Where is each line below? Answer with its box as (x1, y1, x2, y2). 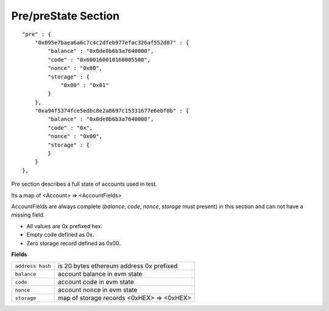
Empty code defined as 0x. (26, 231, 94, 239)
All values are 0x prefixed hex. (26, 222, 103, 229)
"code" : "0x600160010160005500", (48, 56, 151, 63)
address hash (15, 262, 51, 269)
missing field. (11, 211, 45, 218)
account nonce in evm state (58, 286, 138, 295)
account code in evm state (58, 278, 134, 286)
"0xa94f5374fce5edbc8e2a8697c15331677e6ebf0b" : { (34, 107, 189, 114)
